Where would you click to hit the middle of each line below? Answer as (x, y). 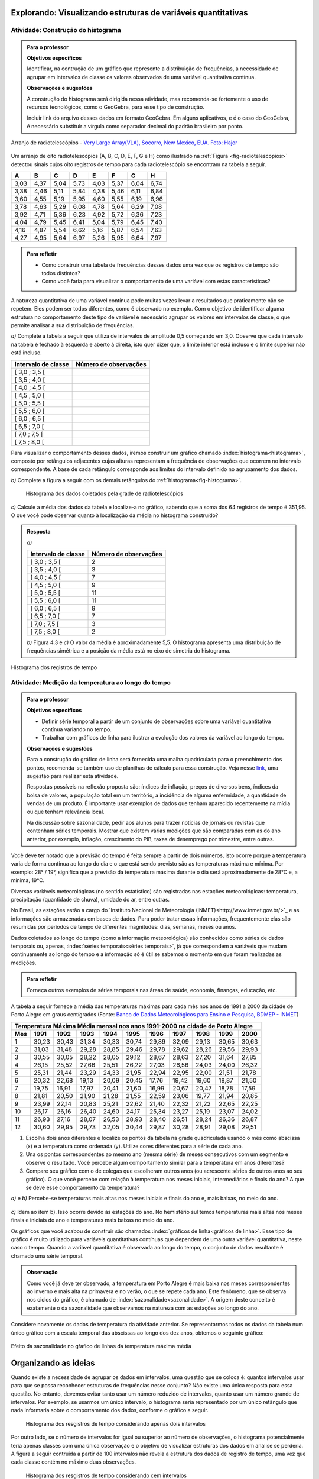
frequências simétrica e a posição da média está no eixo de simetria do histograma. (128, 651)
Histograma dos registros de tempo (54, 667)
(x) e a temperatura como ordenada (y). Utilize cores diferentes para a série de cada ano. (134, 1146)
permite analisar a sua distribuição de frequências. (73, 325)
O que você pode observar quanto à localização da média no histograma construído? (115, 515)
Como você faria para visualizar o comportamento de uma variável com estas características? (156, 282)
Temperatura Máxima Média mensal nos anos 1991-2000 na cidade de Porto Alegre (134, 1026)
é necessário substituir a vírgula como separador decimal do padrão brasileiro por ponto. (135, 126)
